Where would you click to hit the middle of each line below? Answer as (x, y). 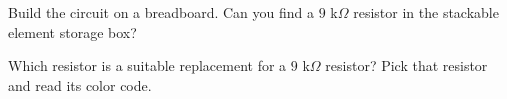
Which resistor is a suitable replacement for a (147, 65)
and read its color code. (80, 84)
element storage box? (72, 31)
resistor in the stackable (426, 12)
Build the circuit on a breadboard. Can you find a (161, 12)
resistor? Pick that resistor (406, 65)
